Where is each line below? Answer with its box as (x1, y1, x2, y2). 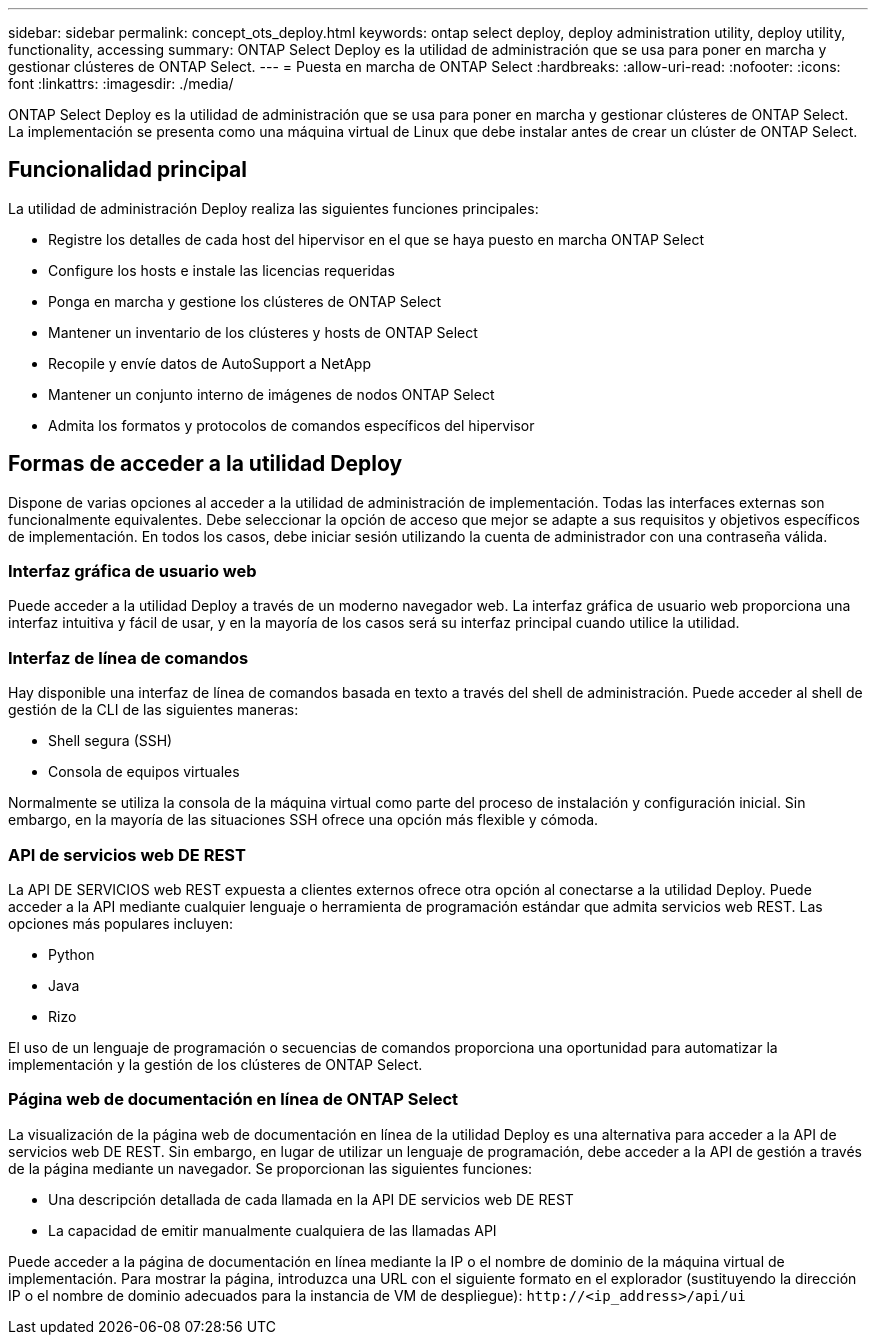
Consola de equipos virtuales (48, 763, 240, 781)
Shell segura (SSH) (48, 732, 173, 750)
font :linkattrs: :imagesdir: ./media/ (8, 75, 234, 92)
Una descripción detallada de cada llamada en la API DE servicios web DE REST (48, 1190, 574, 1208)
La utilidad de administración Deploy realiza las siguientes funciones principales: (8, 199, 539, 217)
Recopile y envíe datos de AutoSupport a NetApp (48, 354, 371, 372)
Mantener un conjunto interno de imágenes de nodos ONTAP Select (48, 385, 495, 403)
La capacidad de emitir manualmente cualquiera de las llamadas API (48, 1221, 497, 1239)
